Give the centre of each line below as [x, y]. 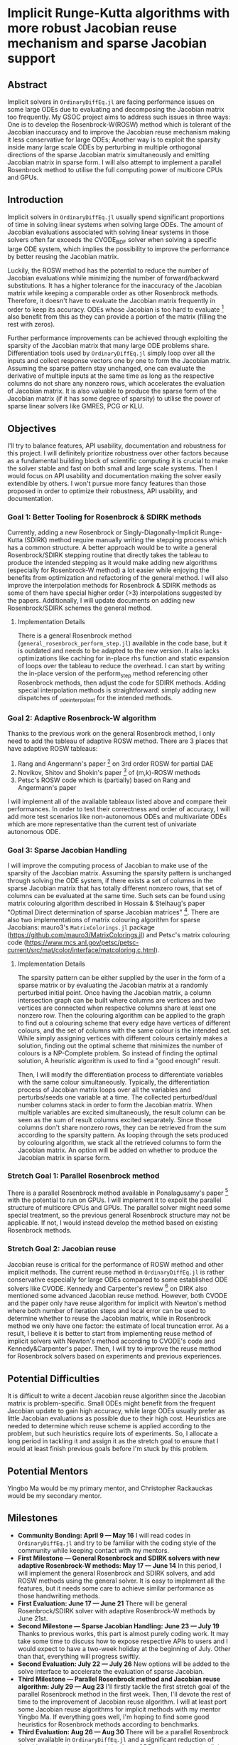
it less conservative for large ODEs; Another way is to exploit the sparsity [114, 139]
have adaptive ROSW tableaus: [53, 749]
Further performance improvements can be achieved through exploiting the [118, 338]
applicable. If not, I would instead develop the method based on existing [113, 1223]
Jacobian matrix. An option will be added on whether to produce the [117, 1150]
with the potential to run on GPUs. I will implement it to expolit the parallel [114, 1200]
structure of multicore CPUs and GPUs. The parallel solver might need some [119, 1208]
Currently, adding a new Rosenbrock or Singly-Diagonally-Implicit [103, 532]
